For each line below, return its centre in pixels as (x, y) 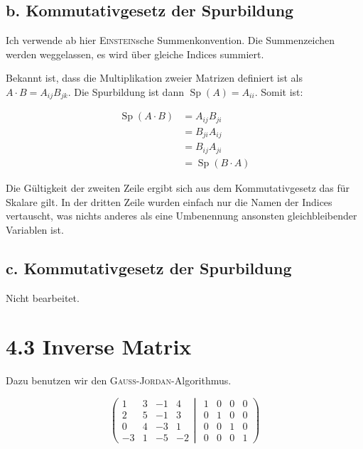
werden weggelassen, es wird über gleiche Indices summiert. (135, 54)
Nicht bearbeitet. (43, 297)
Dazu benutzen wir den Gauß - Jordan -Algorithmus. (119, 380)
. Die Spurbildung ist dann (126, 91)
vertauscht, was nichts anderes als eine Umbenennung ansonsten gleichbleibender (181, 216)
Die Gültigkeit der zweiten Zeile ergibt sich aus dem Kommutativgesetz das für (178, 187)
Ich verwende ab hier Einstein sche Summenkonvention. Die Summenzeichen (170, 40)
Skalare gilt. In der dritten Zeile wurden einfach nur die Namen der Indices (169, 201)
